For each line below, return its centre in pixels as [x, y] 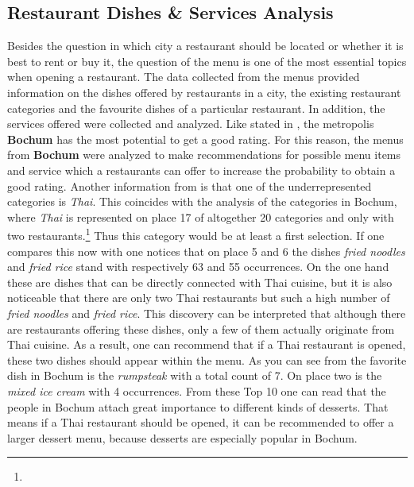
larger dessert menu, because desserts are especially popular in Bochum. [182, 437]
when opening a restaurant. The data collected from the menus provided [184, 77]
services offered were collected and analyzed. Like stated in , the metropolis [191, 124]
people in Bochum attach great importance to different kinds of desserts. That [198, 406]
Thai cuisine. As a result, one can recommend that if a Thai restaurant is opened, [207, 344]
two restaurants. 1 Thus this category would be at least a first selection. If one [196, 234]
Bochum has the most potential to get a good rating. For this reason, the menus [205, 139]
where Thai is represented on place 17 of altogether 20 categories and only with [201, 216]
